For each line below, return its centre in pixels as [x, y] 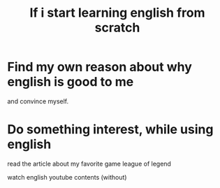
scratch [117, 28]
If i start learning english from [117, 13]
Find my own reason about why [100, 67]
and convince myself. [38, 101]
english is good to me [71, 82]
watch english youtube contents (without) [67, 177]
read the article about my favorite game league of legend [89, 164]
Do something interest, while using [110, 130]
